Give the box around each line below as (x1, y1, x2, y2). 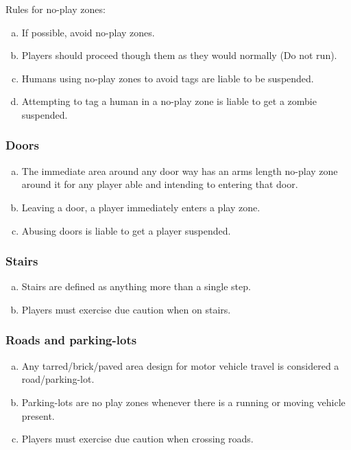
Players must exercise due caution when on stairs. (21, 302, 231, 316)
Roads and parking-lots (5, 331, 137, 348)
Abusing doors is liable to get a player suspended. (21, 223, 231, 237)
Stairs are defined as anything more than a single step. (21, 279, 251, 294)
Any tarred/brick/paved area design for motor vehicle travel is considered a (21, 358, 339, 372)
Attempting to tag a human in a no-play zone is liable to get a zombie (21, 94, 317, 108)
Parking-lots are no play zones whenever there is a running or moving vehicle (21, 394, 346, 409)
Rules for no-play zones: (5, 2, 106, 16)
